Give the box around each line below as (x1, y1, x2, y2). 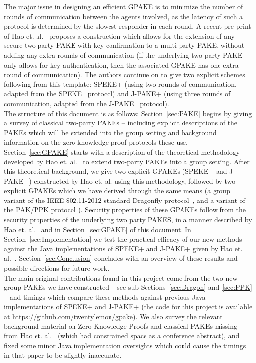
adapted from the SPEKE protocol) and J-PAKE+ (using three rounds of (4, 88, 231, 99)
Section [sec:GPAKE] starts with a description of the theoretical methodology (4, 146, 240, 157)
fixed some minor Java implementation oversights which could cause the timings (4, 340, 246, 350)
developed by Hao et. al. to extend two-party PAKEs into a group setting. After (4, 156, 250, 166)
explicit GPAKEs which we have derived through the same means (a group (4, 185, 230, 196)
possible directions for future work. (4, 263, 110, 273)
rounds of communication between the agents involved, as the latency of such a (4, 11, 243, 21)
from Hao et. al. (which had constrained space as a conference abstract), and (4, 330, 240, 341)
